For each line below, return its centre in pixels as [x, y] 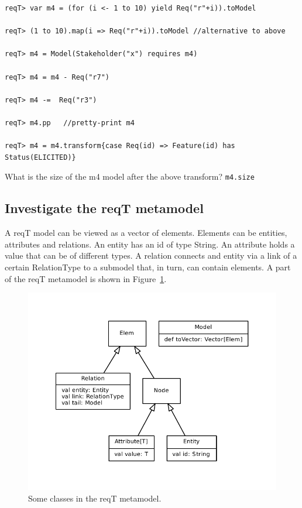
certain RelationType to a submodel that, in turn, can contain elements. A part [148, 267]
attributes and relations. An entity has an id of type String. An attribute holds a [150, 244]
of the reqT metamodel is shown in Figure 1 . [86, 278]
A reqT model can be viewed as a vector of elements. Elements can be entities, [146, 233]
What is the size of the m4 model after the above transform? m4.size [130, 176]
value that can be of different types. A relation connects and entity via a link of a [151, 255]
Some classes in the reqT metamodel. [95, 498]
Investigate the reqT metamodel [104, 208]
